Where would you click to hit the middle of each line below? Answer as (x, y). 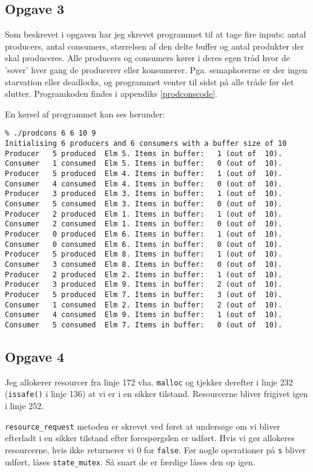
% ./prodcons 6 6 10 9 (51, 133)
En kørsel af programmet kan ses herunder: (85, 113)
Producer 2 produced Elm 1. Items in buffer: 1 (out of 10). (144, 214)
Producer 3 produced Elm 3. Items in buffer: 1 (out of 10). (144, 194)
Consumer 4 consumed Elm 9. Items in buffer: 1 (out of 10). (144, 315)
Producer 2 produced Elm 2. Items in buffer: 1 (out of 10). (144, 274)
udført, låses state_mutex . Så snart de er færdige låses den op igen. (130, 461)
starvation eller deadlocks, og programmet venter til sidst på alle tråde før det (150, 81)
